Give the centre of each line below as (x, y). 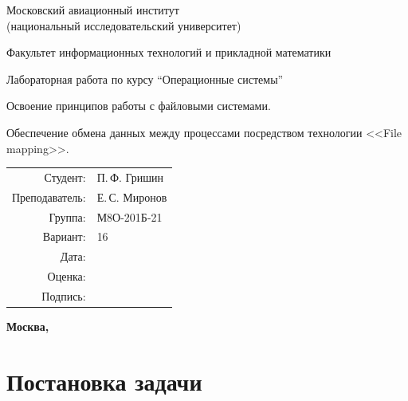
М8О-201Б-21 (129, 216)
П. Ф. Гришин (130, 177)
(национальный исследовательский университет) (124, 25)
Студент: (65, 177)
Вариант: (64, 236)
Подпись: (64, 295)
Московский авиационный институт (93, 10)
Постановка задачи (104, 381)
